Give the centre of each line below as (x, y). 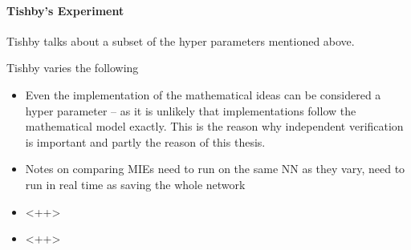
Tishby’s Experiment (65, 10)
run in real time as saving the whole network (135, 184)
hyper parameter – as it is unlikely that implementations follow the (191, 110)
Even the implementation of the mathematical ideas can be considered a (203, 94)
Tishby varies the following (73, 68)
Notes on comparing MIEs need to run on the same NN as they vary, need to (215, 169)
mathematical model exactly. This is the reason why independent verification (214, 126)
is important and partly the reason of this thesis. (145, 141)
